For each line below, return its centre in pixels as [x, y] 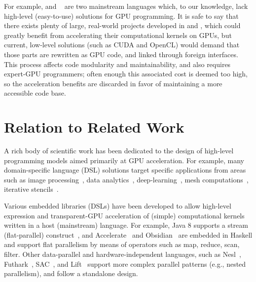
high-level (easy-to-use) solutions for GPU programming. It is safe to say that [121, 16]
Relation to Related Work [94, 127]
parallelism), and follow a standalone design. [71, 273]
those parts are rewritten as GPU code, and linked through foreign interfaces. [121, 54]
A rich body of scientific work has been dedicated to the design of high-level [119, 151]
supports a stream [221, 225]
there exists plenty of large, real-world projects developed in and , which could [122, 25]
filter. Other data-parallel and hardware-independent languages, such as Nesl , [123, 254]
